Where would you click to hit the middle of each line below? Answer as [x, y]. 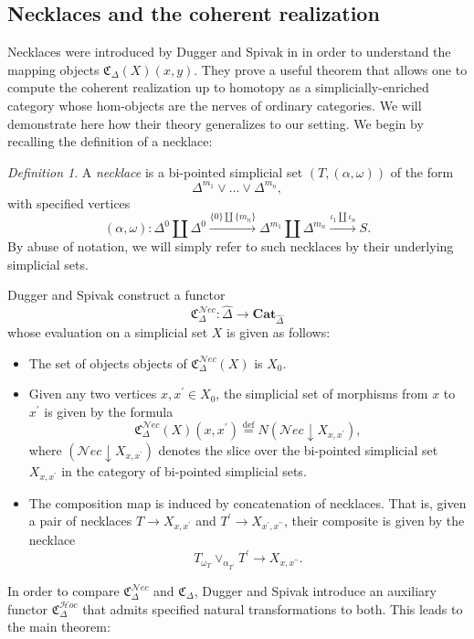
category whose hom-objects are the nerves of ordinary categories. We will [215, 105]
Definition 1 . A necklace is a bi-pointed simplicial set [155, 171]
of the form [422, 171]
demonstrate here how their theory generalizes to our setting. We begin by [216, 123]
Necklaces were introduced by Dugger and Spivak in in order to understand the [229, 52]
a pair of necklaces [80, 521]
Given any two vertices [93, 394]
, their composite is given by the [374, 521]
